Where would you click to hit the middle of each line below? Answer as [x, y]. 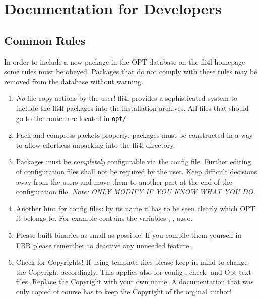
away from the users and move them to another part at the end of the [124, 181]
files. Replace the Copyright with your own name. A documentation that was [135, 282]
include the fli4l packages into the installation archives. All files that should [132, 108]
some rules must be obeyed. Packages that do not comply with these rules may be [131, 71]
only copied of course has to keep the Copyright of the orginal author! [124, 291]
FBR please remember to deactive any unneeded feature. [104, 245]
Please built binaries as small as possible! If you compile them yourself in [129, 235]
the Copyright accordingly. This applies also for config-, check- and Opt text [134, 272]
